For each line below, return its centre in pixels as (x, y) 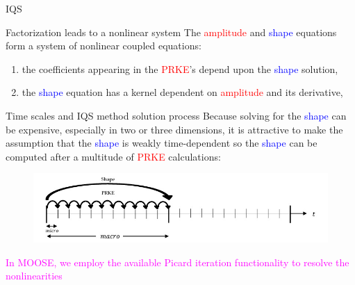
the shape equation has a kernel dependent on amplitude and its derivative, (182, 92)
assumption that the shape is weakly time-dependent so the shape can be (162, 143)
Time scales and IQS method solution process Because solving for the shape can (176, 115)
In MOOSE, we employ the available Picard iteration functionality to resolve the (177, 262)
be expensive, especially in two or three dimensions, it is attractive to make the (174, 129)
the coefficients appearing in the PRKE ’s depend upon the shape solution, (180, 68)
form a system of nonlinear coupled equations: (104, 46)
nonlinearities (34, 276)
